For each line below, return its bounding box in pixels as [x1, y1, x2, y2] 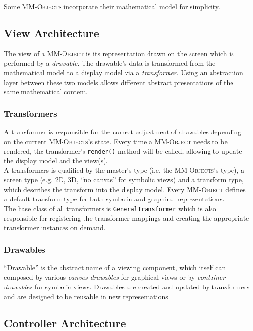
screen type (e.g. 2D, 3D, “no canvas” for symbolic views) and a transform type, [4, 175, 244, 185]
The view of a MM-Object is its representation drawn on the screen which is [4, 48, 234, 58]
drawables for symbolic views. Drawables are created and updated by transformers [4, 282, 250, 292]
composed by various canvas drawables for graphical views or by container [4, 272, 226, 282]
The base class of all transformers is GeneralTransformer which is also [4, 203, 216, 213]
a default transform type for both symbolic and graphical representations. [4, 194, 225, 204]
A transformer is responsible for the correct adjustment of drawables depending [4, 126, 242, 136]
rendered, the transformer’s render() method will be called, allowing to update [4, 146, 242, 156]
